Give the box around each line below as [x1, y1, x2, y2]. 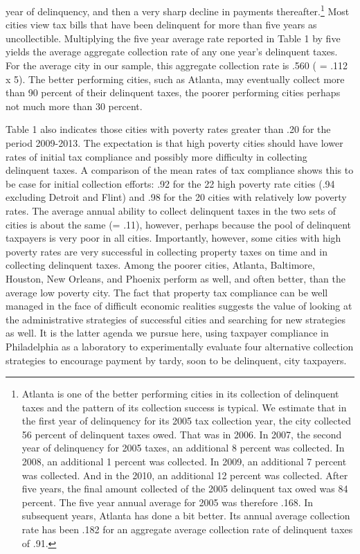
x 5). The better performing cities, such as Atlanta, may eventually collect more [6, 71, 345, 86]
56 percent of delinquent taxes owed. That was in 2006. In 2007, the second [21, 427, 342, 441]
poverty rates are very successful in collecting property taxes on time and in [6, 244, 327, 258]
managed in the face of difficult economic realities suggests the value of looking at [6, 298, 352, 313]
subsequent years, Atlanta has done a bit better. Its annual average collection [21, 508, 350, 523]
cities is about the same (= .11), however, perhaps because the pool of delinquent [6, 217, 351, 231]
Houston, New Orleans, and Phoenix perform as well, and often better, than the [6, 271, 346, 285]
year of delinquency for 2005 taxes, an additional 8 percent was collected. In [21, 440, 345, 455]
